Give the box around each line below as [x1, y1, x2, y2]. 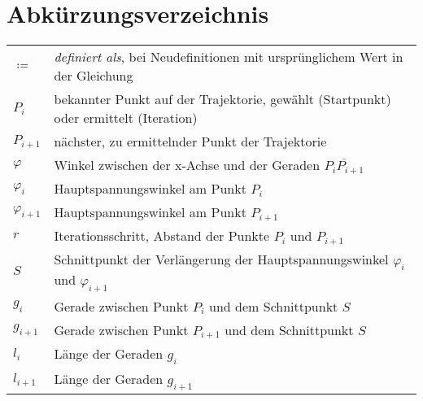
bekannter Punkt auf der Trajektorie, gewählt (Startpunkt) [54, 89, 391, 109]
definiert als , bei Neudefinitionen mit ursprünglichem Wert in [54, 47, 403, 67]
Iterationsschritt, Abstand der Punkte [54, 226, 270, 246]
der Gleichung [54, 66, 133, 85]
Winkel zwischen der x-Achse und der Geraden [54, 155, 321, 175]
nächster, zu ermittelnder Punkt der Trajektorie [54, 132, 327, 151]
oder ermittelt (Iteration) [54, 108, 198, 128]
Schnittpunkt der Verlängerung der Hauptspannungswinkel [54, 250, 389, 269]
